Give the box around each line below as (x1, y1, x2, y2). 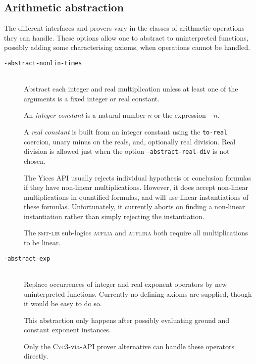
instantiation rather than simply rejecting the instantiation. (24, 211, 205, 221)
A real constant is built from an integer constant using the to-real (24, 127, 228, 137)
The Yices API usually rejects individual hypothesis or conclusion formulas (24, 172, 252, 182)
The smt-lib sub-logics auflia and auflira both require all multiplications (24, 227, 248, 238)
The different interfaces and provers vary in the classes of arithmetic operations (4, 23, 245, 33)
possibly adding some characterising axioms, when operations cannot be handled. (4, 42, 250, 52)
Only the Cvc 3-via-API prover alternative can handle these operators (24, 341, 234, 351)
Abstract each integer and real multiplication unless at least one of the (24, 84, 238, 94)
